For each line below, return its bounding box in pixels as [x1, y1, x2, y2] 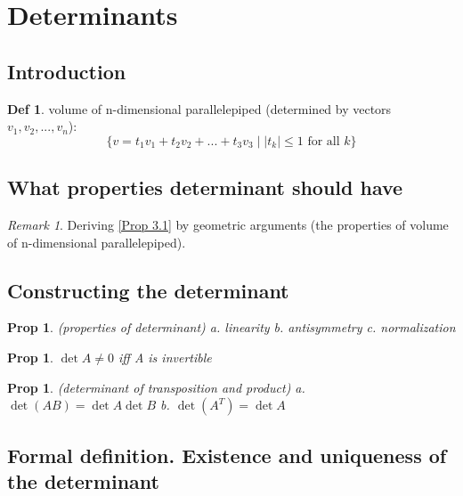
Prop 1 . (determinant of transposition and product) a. [7, 378, 305, 396]
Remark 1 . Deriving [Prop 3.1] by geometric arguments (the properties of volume [7, 215, 449, 233]
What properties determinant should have [7, 174, 403, 201]
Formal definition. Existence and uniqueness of [7, 441, 447, 468]
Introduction [7, 57, 126, 85]
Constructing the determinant [7, 276, 289, 304]
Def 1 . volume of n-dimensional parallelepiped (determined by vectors [7, 99, 392, 118]
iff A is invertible [118, 347, 212, 366]
